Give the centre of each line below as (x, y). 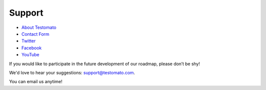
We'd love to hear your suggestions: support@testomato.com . (72, 72)
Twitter (29, 41)
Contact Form (35, 34)
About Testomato (39, 27)
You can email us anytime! (36, 82)
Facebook (32, 48)
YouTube (30, 55)
